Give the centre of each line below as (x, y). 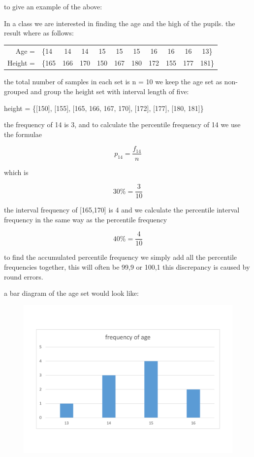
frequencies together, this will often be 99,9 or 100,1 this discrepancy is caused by (127, 267)
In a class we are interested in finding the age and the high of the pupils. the (120, 23)
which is (16, 172)
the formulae (23, 134)
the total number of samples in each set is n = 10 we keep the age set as (113, 82)
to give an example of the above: (53, 6)
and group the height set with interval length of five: (110, 91)
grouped (16, 91)
